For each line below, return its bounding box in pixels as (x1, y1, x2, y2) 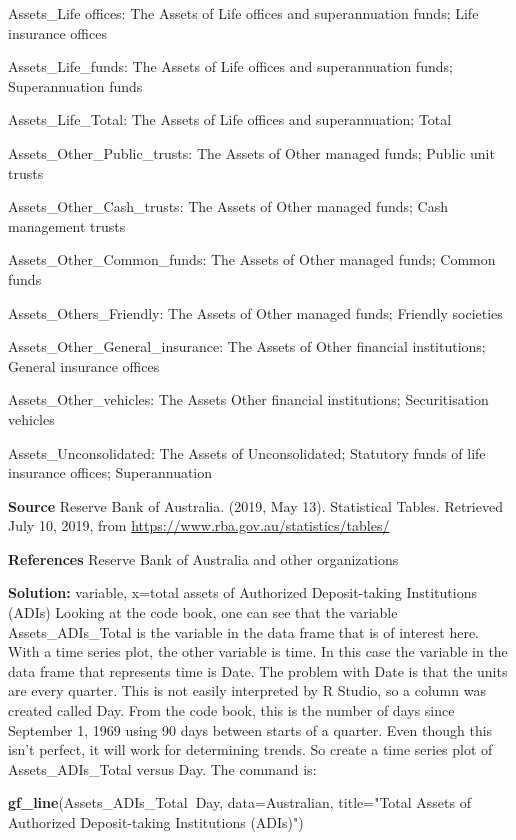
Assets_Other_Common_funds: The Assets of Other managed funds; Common (8, 249, 496, 270)
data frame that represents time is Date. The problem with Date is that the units (8, 660, 508, 681)
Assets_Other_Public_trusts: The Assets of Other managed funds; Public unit (8, 142, 495, 163)
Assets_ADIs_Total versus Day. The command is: (8, 758, 317, 779)
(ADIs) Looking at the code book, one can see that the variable (8, 602, 398, 623)
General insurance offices (8, 355, 160, 376)
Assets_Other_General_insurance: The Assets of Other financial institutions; (8, 336, 486, 357)
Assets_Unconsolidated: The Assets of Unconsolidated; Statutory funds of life (8, 442, 486, 463)
